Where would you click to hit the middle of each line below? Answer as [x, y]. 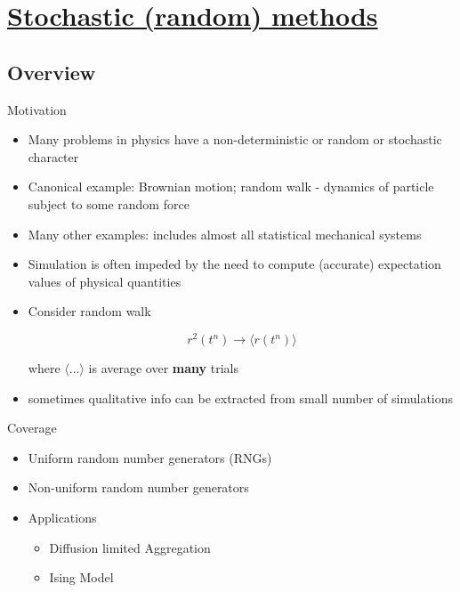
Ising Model [81, 577]
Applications [62, 517]
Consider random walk [89, 311]
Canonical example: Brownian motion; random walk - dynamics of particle [231, 187]
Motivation [37, 109]
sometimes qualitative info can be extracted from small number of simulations [241, 397]
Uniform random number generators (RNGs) [150, 457]
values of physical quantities [105, 281]
